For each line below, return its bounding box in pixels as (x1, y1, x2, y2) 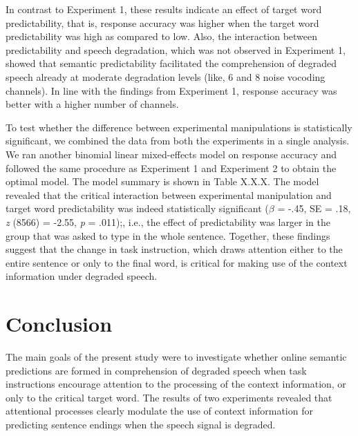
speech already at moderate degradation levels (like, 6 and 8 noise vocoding (6, 69, 326, 84)
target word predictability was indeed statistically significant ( (6, 201, 269, 216)
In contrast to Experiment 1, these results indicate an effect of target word (6, 2, 322, 16)
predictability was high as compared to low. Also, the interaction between (6, 29, 318, 44)
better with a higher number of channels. (6, 97, 179, 111)
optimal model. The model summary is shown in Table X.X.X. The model (6, 174, 319, 189)
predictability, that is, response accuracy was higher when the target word (6, 15, 319, 30)
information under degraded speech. (6, 269, 158, 283)
